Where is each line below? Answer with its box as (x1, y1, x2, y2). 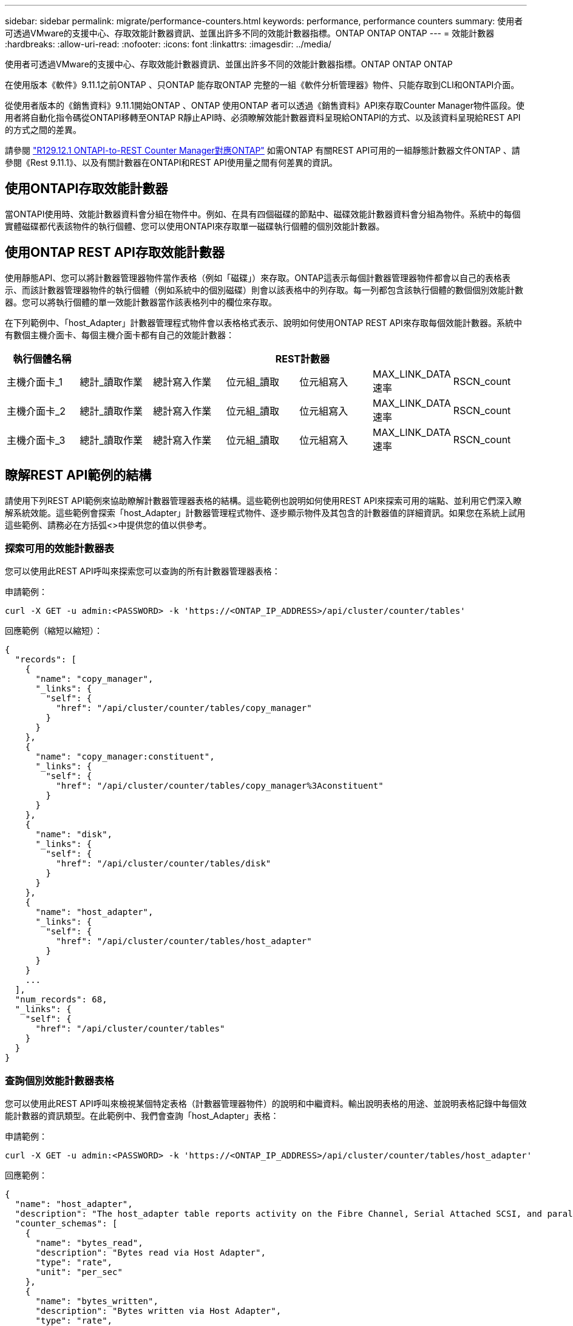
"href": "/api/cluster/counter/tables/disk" (56, 858, 271, 869)
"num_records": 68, (15, 994, 107, 1005)
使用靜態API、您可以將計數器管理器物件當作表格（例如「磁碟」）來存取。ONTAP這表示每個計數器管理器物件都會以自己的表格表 (5, 272, 511, 283)
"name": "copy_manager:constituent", (35, 752, 215, 762)
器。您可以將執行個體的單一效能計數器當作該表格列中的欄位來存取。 (5, 296, 277, 307)
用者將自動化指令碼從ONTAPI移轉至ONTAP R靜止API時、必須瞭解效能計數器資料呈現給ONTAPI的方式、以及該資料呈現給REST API (5, 112, 521, 123)
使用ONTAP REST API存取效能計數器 (5, 245, 225, 260)
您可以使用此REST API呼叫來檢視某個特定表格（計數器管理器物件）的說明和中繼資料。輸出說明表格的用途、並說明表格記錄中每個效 (5, 1098, 527, 1109)
